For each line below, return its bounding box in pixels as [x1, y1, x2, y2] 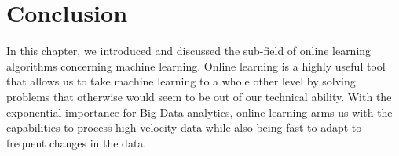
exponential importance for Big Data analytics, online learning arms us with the [6, 103, 393, 120]
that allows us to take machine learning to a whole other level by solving [6, 73, 356, 89]
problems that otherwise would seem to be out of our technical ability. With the [6, 88, 392, 104]
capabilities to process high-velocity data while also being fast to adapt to [6, 119, 362, 136]
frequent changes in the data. [6, 134, 147, 151]
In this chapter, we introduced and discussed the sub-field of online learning [6, 42, 372, 59]
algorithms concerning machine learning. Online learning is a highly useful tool [6, 57, 386, 74]
